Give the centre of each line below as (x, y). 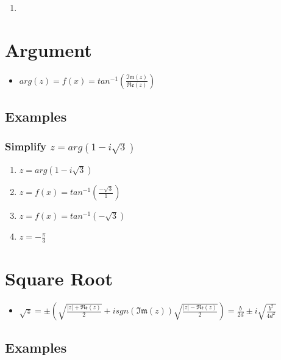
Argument (48, 49)
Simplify (26, 146)
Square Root (59, 278)
